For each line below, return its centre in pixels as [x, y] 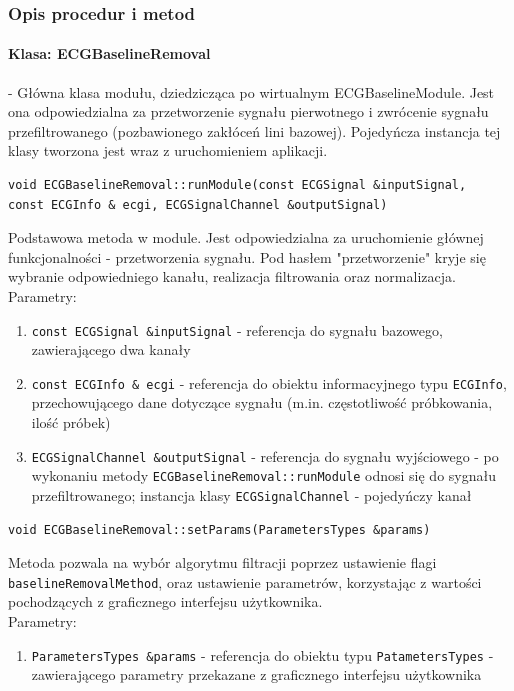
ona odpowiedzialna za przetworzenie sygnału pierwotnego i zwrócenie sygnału [248, 111]
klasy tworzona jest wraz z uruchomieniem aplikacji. [168, 150]
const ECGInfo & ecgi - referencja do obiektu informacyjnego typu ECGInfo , [269, 382]
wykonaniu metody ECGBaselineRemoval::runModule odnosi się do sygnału [263, 475]
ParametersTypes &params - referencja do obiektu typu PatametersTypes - [262, 654]
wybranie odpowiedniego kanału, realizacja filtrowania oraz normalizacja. [232, 276]
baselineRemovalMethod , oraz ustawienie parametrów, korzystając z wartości [245, 581]
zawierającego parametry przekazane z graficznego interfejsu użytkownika [256, 674]
